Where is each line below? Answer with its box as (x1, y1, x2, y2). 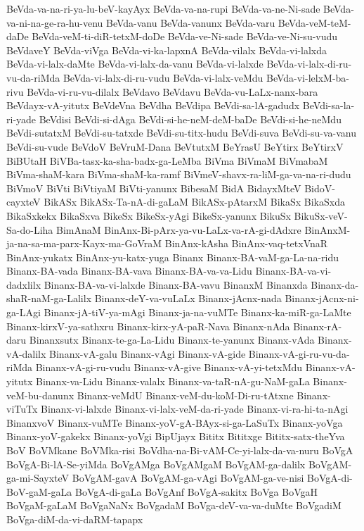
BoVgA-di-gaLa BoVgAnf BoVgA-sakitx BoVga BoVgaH (74, 484, 318, 499)
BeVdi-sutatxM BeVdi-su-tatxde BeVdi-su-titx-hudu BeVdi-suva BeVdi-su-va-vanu (6, 125, 356, 140)
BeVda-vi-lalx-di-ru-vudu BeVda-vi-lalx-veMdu (63, 70, 264, 85)
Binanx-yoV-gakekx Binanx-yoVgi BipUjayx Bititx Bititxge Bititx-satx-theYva (6, 429, 345, 444)
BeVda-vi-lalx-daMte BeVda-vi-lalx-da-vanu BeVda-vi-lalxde (6, 56, 264, 71)
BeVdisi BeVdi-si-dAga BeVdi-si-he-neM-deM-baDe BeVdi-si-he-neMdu (39, 111, 342, 126)
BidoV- (304, 180, 335, 195)
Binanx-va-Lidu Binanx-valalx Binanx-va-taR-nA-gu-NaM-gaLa (36, 374, 310, 389)
